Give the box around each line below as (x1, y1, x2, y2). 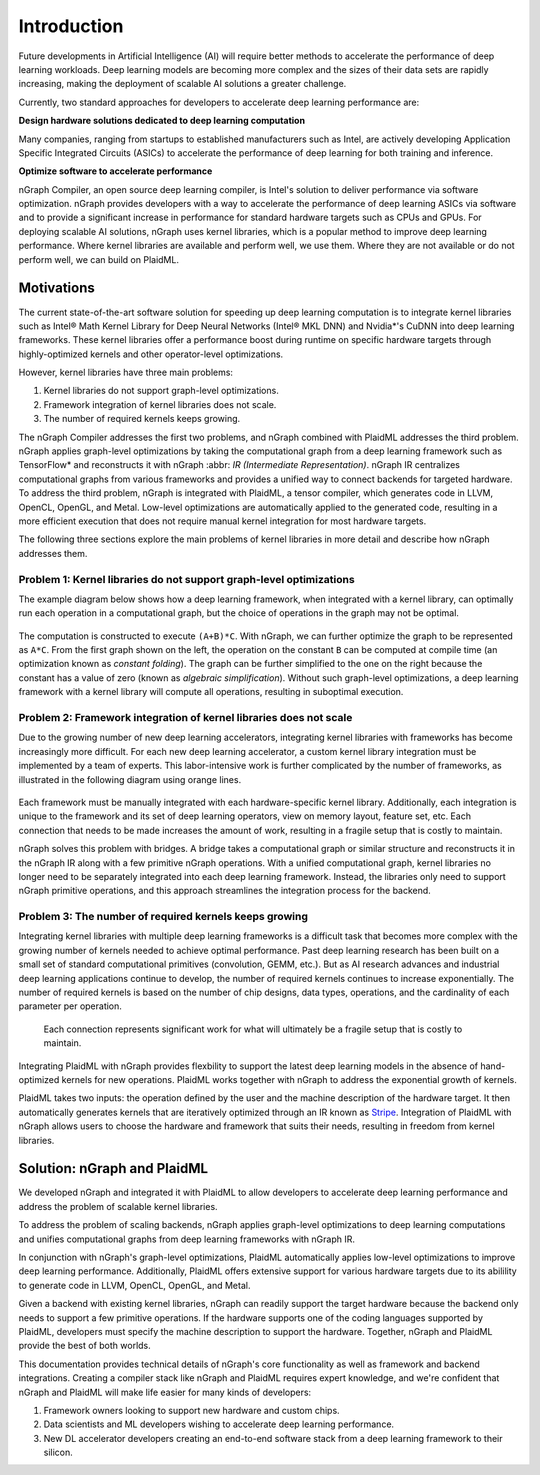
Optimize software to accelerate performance (18, 165, 213, 177)
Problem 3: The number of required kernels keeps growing (18, 910, 309, 924)
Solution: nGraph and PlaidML (18, 1160, 209, 1177)
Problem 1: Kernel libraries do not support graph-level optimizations (18, 572, 355, 586)
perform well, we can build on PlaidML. (18, 253, 180, 265)
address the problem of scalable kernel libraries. (18, 1200, 219, 1212)
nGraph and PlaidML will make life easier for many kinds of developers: (18, 1386, 312, 1398)
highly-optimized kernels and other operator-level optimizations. (18, 348, 284, 360)
